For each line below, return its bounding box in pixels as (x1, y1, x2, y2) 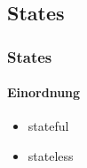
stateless (28, 147, 74, 165)
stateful (28, 117, 69, 135)
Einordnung (7, 83, 81, 102)
